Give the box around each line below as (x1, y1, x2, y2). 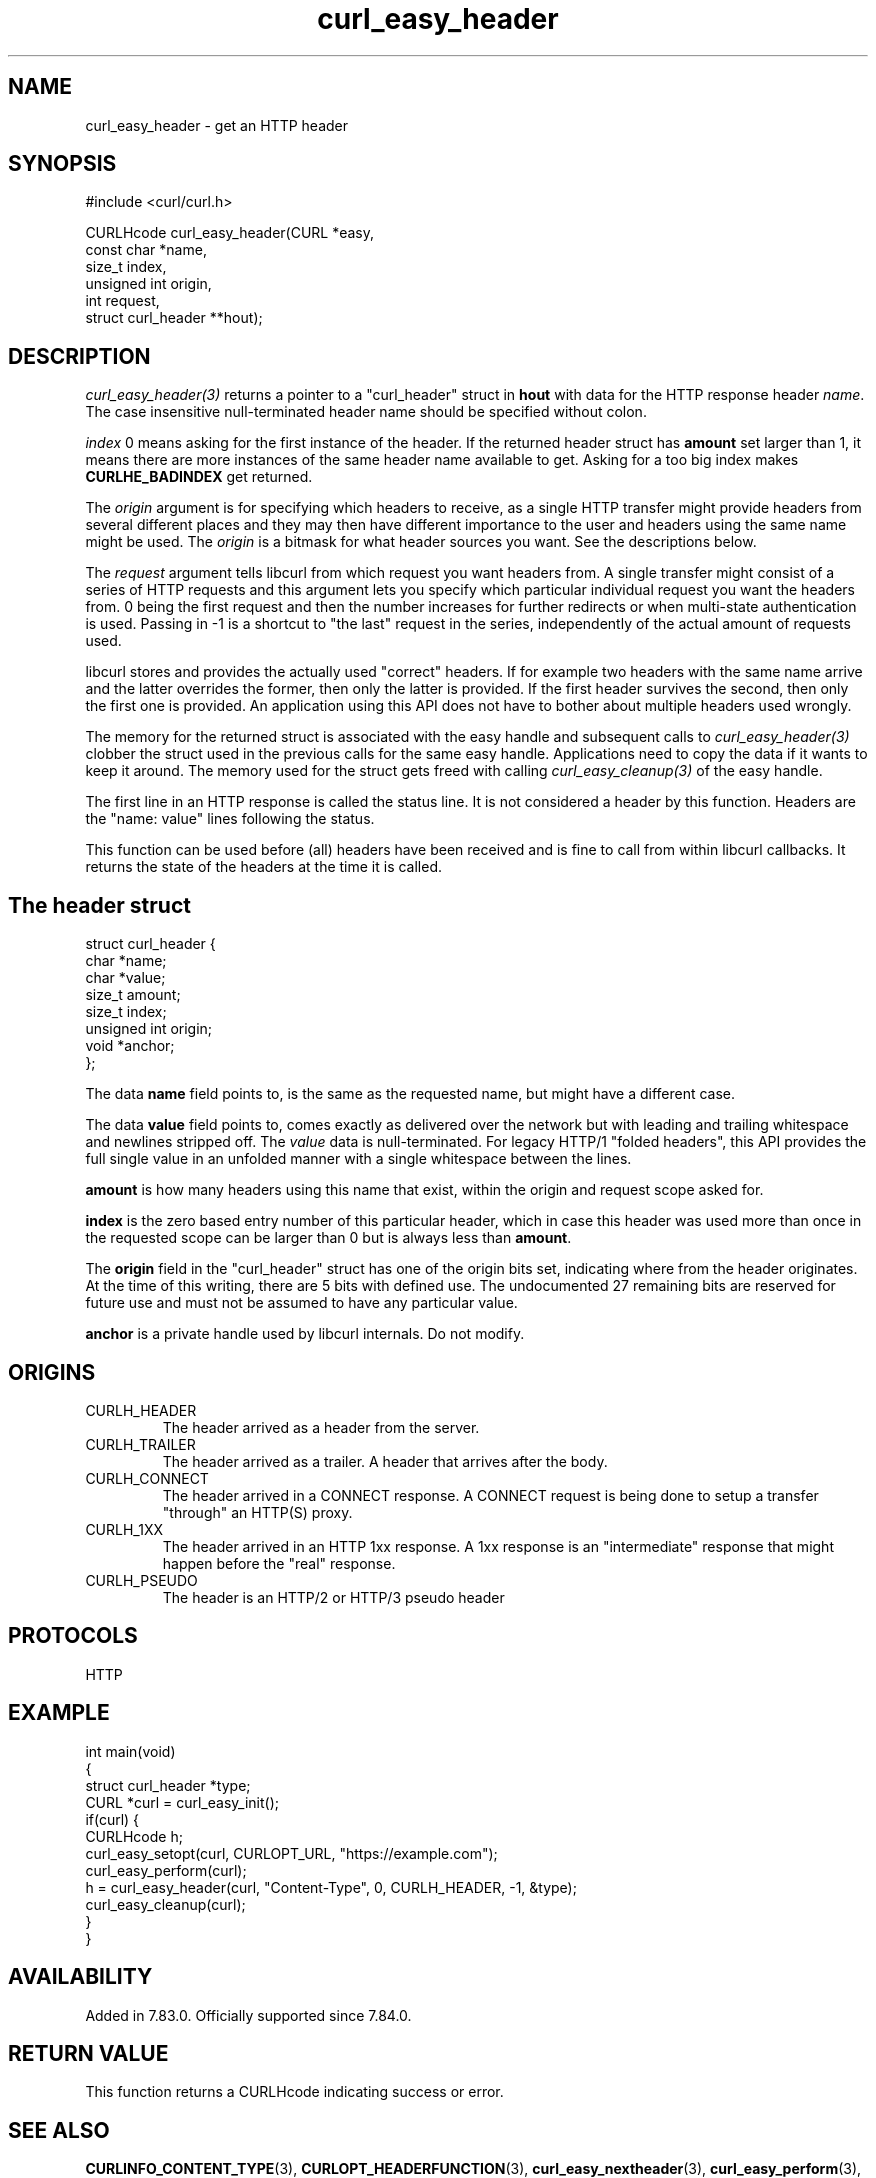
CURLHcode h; (85, 1827, 183, 1845)
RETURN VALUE (8, 2040, 169, 2066)
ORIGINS (8, 1359, 96, 1385)
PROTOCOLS (8, 1623, 138, 1649)
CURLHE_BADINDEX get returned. (85, 468, 313, 486)
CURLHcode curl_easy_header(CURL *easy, (85, 224, 375, 242)
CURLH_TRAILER (85, 1435, 196, 1453)
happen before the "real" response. (162, 1554, 396, 1572)
